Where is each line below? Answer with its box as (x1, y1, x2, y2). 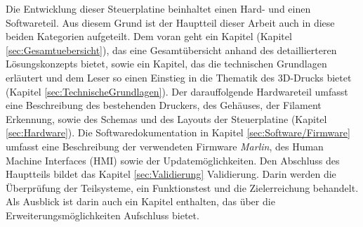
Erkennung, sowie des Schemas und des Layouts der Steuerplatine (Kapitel (6, 111, 327, 126)
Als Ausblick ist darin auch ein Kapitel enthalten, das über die (6, 194, 275, 209)
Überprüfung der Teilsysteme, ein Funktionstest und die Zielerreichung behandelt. (6, 180, 359, 195)
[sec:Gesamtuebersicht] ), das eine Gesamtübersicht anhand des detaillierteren (6, 42, 337, 57)
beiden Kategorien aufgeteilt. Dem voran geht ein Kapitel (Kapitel (6, 29, 292, 44)
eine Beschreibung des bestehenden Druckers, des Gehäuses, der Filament (6, 98, 322, 112)
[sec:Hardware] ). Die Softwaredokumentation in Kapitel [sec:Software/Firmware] (6, 125, 350, 140)
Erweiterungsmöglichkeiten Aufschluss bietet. (6, 207, 199, 222)
